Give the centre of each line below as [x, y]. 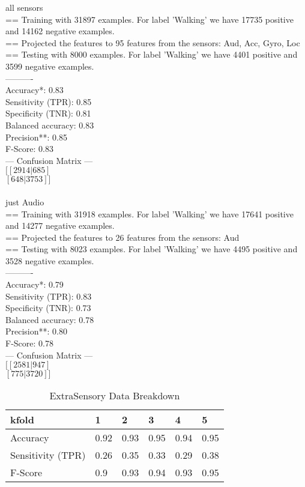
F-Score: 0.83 [29, 149]
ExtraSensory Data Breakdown [115, 396]
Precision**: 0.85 [36, 137]
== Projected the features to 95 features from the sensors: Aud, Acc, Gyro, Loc [153, 42]
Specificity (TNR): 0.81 [48, 113]
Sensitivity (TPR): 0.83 [49, 296]
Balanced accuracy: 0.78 [50, 319]
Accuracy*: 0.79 [35, 284]
